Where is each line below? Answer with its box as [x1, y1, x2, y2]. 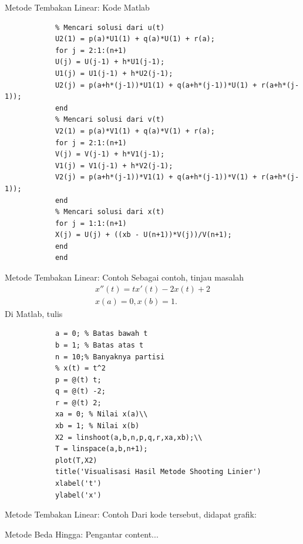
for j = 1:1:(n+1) [55, 219, 127, 228]
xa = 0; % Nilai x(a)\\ [55, 410, 148, 419]
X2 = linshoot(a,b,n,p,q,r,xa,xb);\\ [55, 433, 203, 442]
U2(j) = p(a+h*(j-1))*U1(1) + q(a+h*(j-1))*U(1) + [55, 81, 257, 89]
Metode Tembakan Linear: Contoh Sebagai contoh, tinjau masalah [5, 271, 244, 283]
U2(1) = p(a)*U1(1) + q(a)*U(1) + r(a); [55, 35, 215, 44]
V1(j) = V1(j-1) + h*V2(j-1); [55, 161, 173, 170]
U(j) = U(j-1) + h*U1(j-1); [55, 58, 165, 66]
